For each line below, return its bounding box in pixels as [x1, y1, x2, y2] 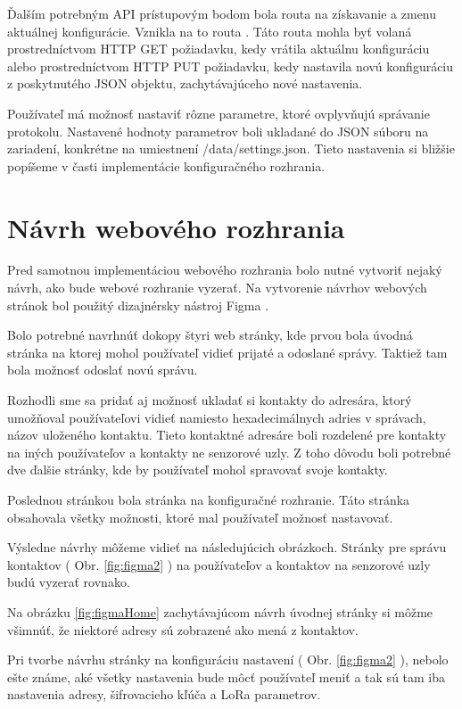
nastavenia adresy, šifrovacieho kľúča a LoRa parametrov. [7, 685, 321, 704]
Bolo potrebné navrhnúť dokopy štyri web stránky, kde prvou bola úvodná [7, 326, 413, 344]
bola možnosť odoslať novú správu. [7, 360, 198, 379]
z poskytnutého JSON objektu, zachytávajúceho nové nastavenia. [7, 74, 363, 93]
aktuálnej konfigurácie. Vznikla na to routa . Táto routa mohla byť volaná [7, 21, 412, 40]
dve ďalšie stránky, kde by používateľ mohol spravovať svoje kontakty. [7, 460, 388, 479]
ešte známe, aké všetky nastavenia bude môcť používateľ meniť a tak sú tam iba [7, 667, 446, 686]
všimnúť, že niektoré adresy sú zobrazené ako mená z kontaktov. [7, 620, 359, 639]
